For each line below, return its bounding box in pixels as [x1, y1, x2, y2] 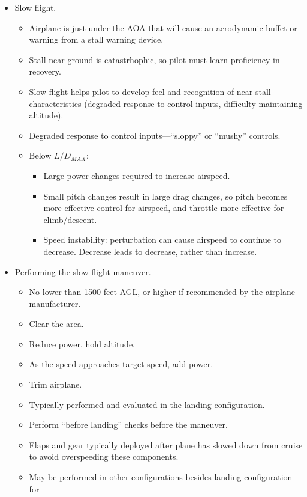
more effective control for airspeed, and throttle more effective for [43, 201, 284, 214]
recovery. [29, 65, 61, 78]
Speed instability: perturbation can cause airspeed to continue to [43, 233, 282, 246]
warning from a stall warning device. [29, 33, 164, 46]
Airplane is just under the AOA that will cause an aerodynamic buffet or [29, 21, 297, 34]
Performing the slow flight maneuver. [14, 265, 151, 278]
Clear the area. [29, 317, 84, 330]
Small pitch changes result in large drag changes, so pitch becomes [43, 189, 288, 202]
